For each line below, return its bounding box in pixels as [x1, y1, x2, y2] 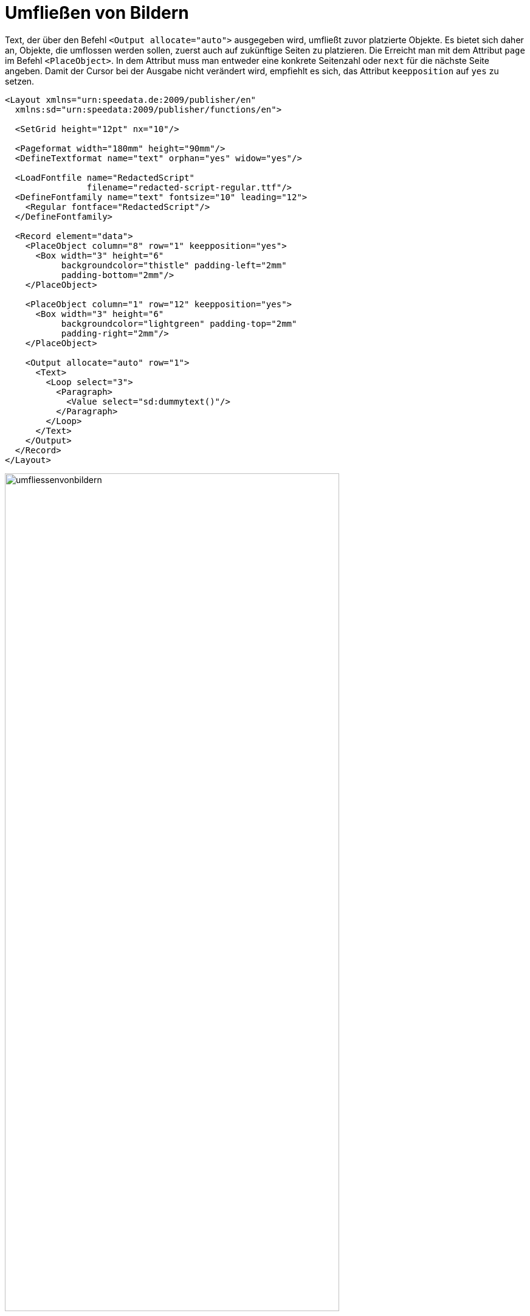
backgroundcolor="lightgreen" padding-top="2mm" [61, 318, 297, 329]
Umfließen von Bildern [5, 2, 189, 23]
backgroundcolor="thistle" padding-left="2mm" [61, 260, 287, 270]
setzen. [5, 75, 35, 86]
